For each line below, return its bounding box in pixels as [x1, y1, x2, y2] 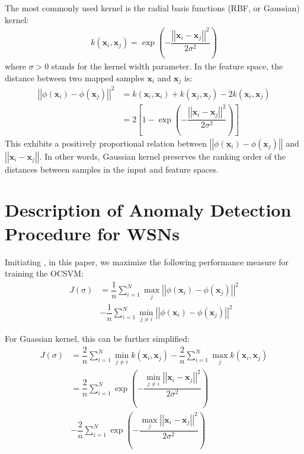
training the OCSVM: [5, 267, 84, 280]
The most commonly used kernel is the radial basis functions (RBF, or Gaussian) [5, 2, 300, 14]
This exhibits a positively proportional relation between [5, 136, 207, 149]
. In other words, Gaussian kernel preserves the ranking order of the [39, 150, 286, 162]
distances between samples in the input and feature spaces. [5, 163, 219, 175]
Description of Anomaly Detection [5, 198, 292, 222]
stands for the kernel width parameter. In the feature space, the [51, 60, 283, 72]
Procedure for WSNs [5, 221, 180, 245]
